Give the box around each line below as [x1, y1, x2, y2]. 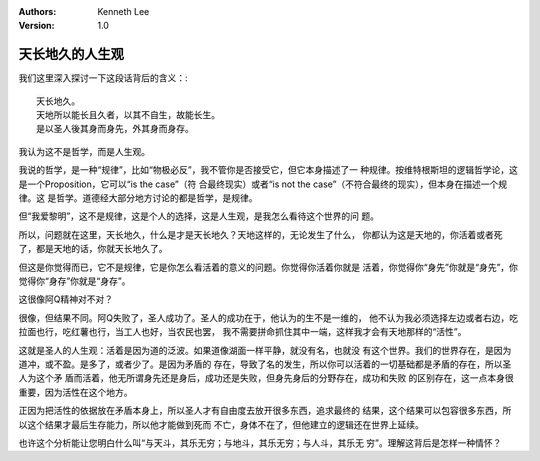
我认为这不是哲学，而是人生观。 [18, 145, 150, 157]
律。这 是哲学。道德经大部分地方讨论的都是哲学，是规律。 [18, 192, 258, 204]
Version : [18, 20, 55, 32]
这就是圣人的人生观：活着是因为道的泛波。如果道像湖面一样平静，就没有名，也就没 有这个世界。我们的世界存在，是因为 [18, 344, 512, 356]
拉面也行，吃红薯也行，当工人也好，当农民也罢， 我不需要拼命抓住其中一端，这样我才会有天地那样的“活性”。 [18, 326, 467, 338]
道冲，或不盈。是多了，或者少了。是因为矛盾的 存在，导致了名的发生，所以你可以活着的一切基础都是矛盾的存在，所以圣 [18, 358, 512, 370]
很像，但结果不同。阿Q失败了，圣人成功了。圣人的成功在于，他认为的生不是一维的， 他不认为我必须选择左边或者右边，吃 [18, 311, 519, 324]
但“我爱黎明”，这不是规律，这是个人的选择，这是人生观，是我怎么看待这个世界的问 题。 [18, 210, 380, 222]
